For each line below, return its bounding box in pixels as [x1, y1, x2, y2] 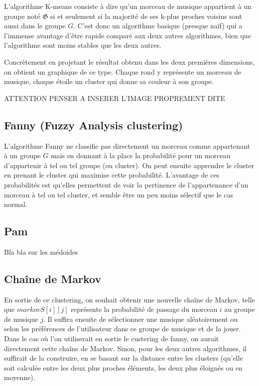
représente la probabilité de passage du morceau [71, 304, 218, 314]
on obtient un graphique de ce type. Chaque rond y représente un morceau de [4, 66, 242, 77]
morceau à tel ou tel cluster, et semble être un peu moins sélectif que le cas [4, 189, 234, 199]
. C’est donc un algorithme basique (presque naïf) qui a [73, 20, 243, 31]
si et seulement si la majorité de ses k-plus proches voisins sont [50, 10, 242, 21]
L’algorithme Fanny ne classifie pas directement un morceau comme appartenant [4, 140, 250, 151]
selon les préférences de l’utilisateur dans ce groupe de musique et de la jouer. [4, 323, 241, 334]
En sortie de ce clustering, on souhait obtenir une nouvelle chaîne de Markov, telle [4, 294, 255, 304]
